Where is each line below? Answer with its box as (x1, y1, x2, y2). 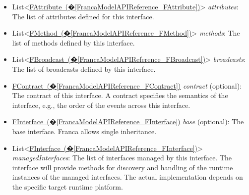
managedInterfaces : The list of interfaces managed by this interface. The (12, 152, 232, 163)
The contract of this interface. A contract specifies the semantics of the (12, 90, 228, 100)
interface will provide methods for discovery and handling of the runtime (12, 162, 233, 172)
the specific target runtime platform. (12, 181, 123, 192)
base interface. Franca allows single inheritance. (12, 126, 157, 136)
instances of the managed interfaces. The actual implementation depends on (12, 172, 243, 182)
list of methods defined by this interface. (12, 37, 135, 48)
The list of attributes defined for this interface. (12, 11, 154, 21)
